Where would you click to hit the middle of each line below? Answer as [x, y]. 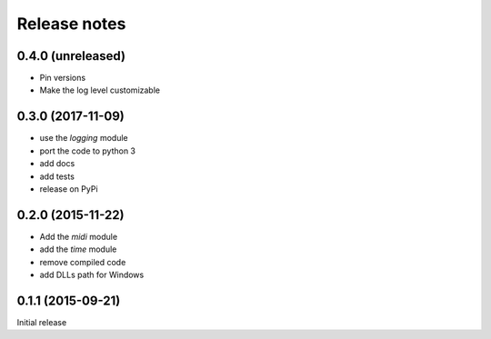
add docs [57, 164]
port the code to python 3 [88, 151]
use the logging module [84, 138]
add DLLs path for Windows [92, 274]
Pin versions [63, 78]
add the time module [78, 249]
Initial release [42, 322]
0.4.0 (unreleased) [71, 56]
